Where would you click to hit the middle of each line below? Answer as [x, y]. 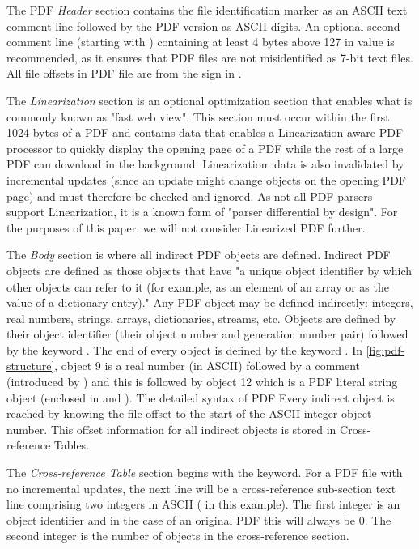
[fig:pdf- [385, 349]
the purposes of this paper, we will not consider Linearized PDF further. [186, 227]
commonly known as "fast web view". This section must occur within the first [198, 116]
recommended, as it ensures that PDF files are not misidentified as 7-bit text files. [210, 57]
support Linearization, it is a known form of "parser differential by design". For [202, 212]
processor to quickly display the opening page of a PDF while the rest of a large [205, 148]
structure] [31, 366]
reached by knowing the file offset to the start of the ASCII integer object [189, 413]
